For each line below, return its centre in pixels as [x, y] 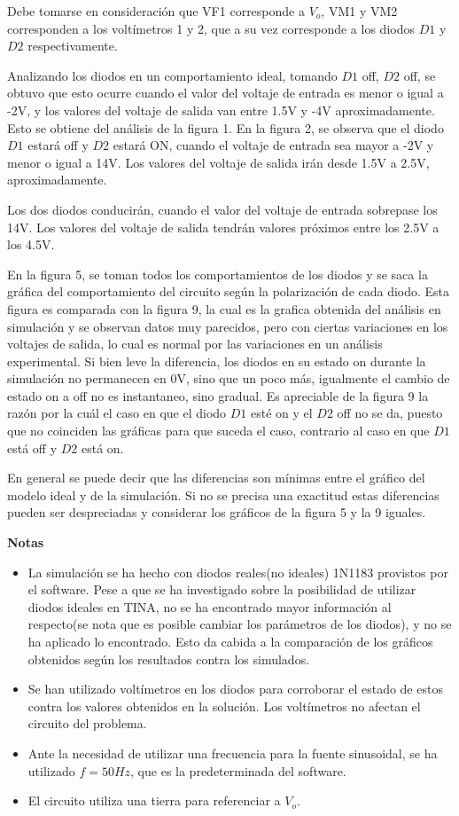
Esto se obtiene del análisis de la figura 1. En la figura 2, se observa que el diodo [226, 127]
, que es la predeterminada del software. [238, 770]
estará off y [58, 145]
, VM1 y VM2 [359, 11]
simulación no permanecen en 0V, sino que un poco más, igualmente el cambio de [229, 378]
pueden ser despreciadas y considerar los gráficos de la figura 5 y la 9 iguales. [217, 512]
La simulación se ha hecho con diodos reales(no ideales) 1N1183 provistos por [238, 572]
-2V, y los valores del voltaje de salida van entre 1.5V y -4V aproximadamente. [221, 110]
